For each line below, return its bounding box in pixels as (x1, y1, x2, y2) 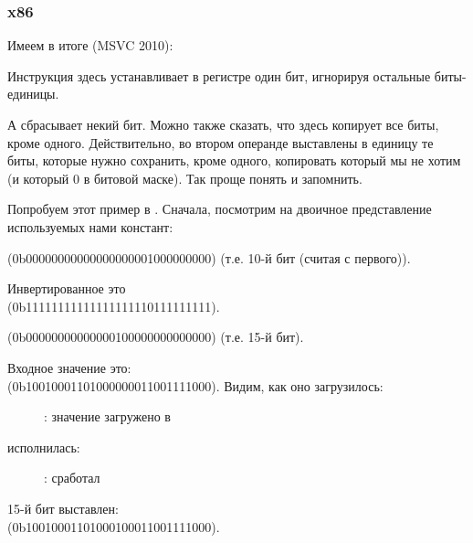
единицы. (7, 84, 59, 103)
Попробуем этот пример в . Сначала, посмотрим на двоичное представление (7, 199, 432, 218)
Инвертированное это (7, 279, 126, 298)
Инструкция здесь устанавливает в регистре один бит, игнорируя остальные (7, 66, 431, 85)
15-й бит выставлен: (7, 498, 119, 517)
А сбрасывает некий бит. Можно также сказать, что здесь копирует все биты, (7, 115, 439, 133)
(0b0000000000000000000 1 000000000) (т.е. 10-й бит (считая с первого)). (7, 248, 411, 267)
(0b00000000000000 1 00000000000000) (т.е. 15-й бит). (7, 327, 304, 346)
